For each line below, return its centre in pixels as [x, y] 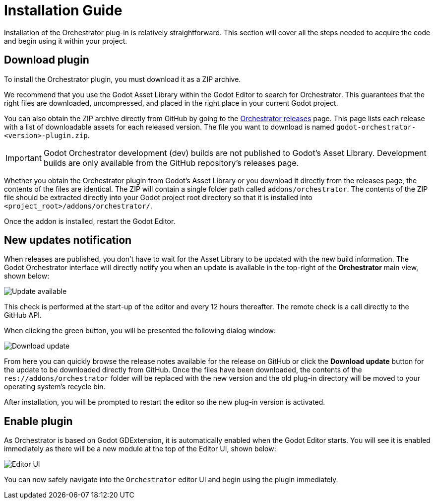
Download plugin [47, 60]
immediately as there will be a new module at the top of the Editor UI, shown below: [140, 449]
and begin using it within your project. [66, 41]
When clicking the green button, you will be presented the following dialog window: [140, 331]
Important [24, 158]
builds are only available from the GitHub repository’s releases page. [171, 163]
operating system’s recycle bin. [55, 387]
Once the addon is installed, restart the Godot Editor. [90, 221]
